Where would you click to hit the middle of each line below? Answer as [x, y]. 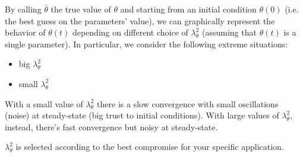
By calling [23, 9]
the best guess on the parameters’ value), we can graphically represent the [140, 20]
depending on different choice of [130, 32]
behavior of [25, 32]
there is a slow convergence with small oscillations [188, 103]
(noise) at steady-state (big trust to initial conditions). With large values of [142, 115]
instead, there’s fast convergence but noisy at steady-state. [111, 126]
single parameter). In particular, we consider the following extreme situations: [146, 44]
